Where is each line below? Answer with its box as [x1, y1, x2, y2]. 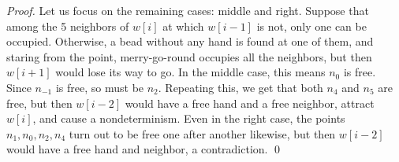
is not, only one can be [256, 17, 367, 34]
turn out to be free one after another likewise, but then [69, 125, 336, 142]
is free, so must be [55, 79, 144, 95]
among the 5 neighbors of [6, 17, 129, 34]
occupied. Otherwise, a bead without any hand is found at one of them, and [6, 33, 374, 50]
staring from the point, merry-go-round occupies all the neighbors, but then [6, 48, 372, 64]
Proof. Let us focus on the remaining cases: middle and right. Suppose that [6, 2, 369, 18]
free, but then [6, 94, 73, 111]
